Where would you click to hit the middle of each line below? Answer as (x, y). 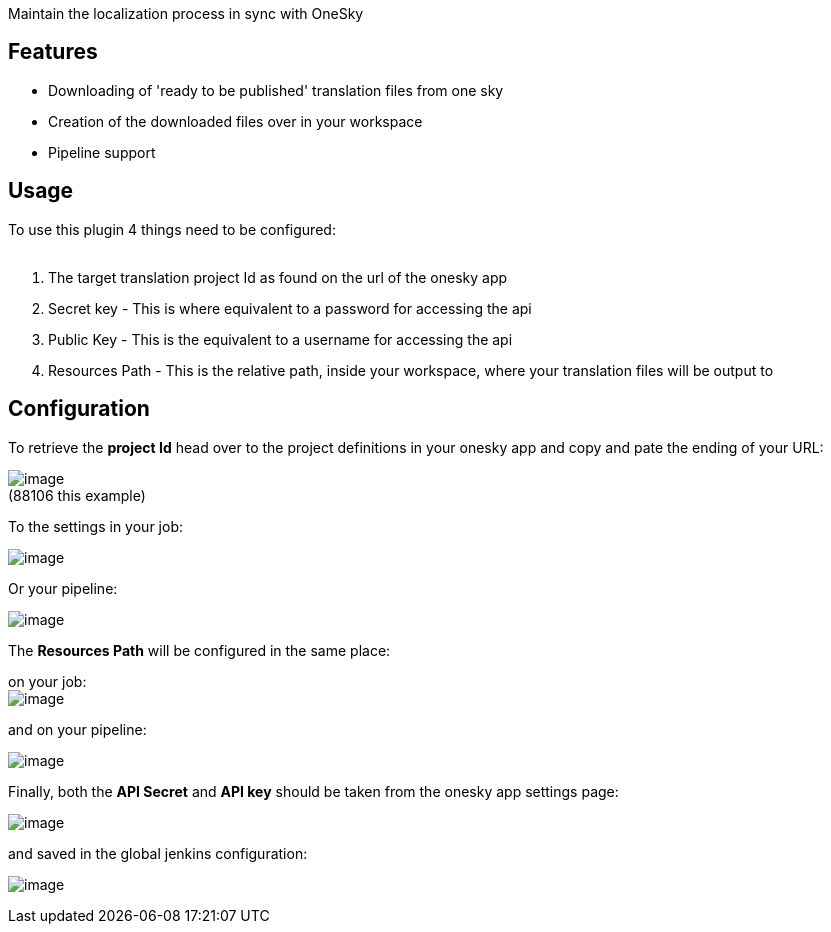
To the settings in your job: (95, 526)
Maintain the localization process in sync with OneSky (186, 13)
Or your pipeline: (63, 588)
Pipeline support (102, 152)
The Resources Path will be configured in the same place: (199, 650)
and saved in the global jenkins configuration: (158, 853)
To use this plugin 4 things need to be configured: (172, 229)
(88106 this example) (77, 495)
